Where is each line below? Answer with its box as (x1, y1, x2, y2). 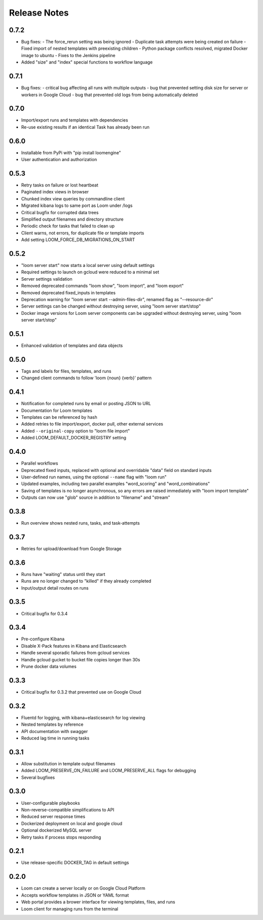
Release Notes (9, 7, 69, 18)
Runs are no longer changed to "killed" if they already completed (21, 578, 151, 584)
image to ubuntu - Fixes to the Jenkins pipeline (21, 52, 115, 58)
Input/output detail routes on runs (21, 585, 89, 591)
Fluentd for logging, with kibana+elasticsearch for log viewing (21, 715, 146, 720)
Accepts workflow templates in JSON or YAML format (21, 892, 129, 898)
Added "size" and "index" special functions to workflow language (21, 59, 153, 65)
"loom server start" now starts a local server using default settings (21, 263, 155, 268)
